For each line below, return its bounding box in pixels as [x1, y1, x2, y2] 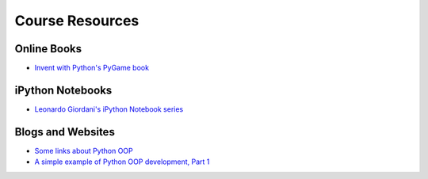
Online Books [14, 42, 82, 55]
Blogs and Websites [14, 125, 115, 139]
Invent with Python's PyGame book [34, 63, 150, 73]
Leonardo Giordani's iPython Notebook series [34, 104, 184, 114]
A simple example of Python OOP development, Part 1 [34, 157, 210, 166]
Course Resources [14, 12, 139, 29]
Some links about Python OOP [34, 146, 134, 155]
